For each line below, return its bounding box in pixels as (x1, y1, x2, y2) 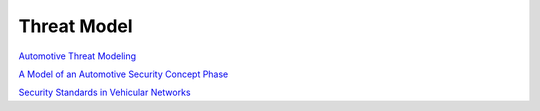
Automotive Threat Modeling (18, 50, 137, 62)
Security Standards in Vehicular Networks (18, 86, 191, 99)
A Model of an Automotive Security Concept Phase (18, 68, 229, 80)
